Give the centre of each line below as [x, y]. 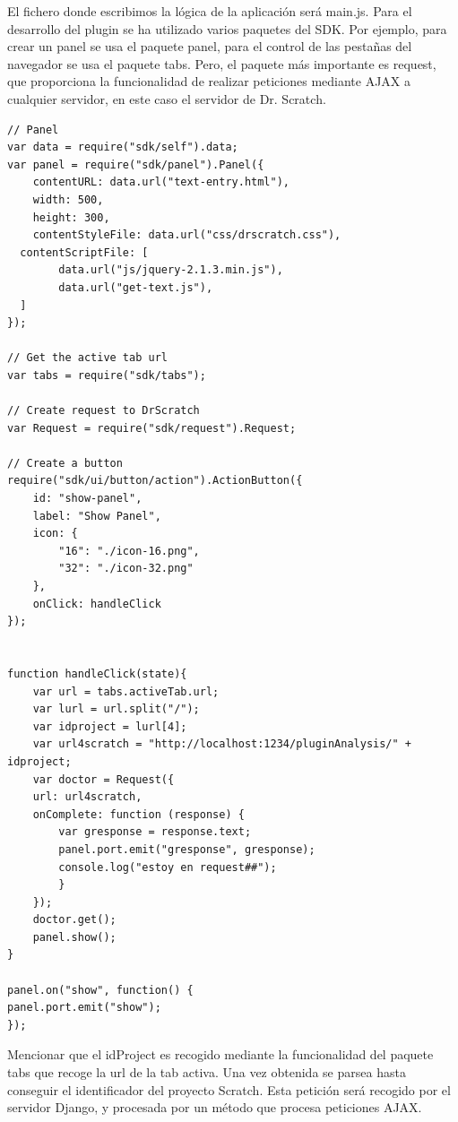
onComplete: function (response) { [138, 814]
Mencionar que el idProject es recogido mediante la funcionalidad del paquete [220, 1054]
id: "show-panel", [87, 499]
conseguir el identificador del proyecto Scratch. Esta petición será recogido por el [229, 1089]
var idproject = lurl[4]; [110, 726]
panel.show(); [74, 937]
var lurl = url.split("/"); [116, 709]
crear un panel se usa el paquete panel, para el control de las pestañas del [210, 46]
